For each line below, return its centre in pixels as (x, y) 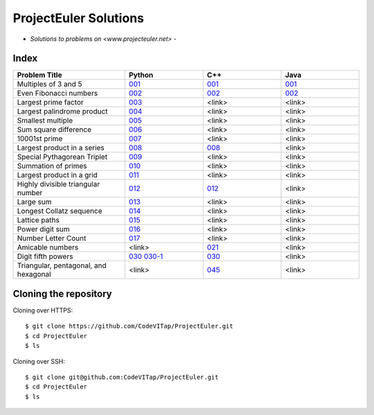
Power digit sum (43, 229)
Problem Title (39, 75)
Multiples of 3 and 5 (50, 85)
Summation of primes (52, 166)
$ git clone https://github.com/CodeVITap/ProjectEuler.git (129, 326)
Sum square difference (54, 130)
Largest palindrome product (62, 112)
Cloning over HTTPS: (43, 310)
